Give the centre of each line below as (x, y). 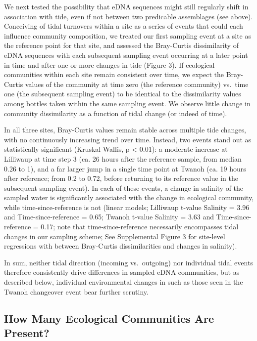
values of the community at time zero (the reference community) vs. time (137, 84)
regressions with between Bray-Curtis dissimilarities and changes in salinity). (121, 246)
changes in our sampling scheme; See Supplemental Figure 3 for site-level (115, 236)
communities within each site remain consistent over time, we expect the (114, 74)
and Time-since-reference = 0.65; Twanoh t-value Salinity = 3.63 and (109, 217)
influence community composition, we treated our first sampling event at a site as (128, 35)
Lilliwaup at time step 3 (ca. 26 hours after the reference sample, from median (123, 158)
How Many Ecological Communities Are (109, 318)
